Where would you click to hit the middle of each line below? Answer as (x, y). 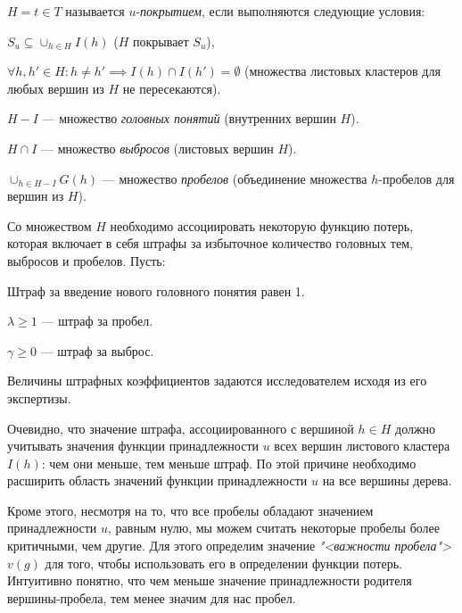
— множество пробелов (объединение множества (235, 178)
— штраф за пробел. (97, 321)
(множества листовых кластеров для (342, 71)
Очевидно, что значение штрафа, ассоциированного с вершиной (181, 428)
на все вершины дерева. (387, 480)
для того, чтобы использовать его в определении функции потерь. (223, 563)
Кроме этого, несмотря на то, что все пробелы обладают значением (190, 510)
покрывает (161, 41)
